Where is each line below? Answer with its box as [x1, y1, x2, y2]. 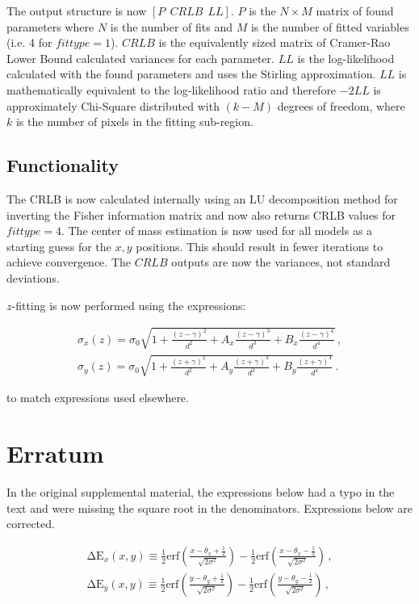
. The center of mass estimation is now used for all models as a [61, 222, 373, 239]
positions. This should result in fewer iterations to [136, 237, 383, 254]
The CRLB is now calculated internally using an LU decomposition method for [6, 190, 398, 207]
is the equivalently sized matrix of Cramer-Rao [158, 34, 391, 51]
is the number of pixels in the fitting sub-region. [15, 113, 253, 130]
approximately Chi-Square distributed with [6, 97, 220, 114]
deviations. [6, 269, 60, 286]
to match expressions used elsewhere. [6, 389, 189, 406]
